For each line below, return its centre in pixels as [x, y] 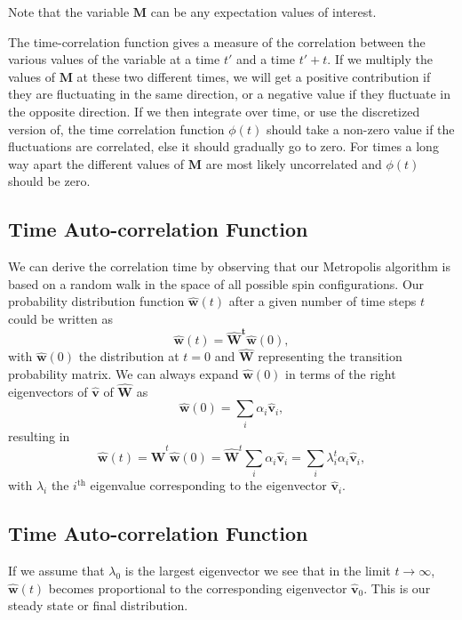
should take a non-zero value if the [360, 129]
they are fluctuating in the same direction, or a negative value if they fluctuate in [229, 94]
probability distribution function [96, 301]
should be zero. [49, 181]
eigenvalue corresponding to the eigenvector [208, 485]
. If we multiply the [380, 59]
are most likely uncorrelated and [294, 163]
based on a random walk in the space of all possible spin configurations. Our [216, 283]
